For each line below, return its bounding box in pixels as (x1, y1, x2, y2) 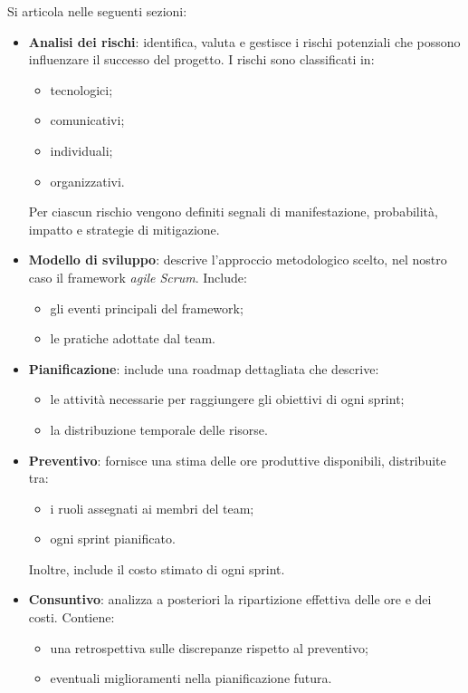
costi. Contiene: (28, 608, 115, 627)
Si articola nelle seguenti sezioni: (7, 2, 187, 20)
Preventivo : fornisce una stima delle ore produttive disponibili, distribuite (28, 450, 446, 469)
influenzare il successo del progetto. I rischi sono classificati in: (28, 50, 375, 69)
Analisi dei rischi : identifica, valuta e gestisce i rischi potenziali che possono (28, 32, 461, 51)
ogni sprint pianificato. (50, 529, 176, 548)
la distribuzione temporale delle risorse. (50, 419, 268, 438)
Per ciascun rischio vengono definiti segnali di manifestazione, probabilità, (28, 202, 438, 221)
